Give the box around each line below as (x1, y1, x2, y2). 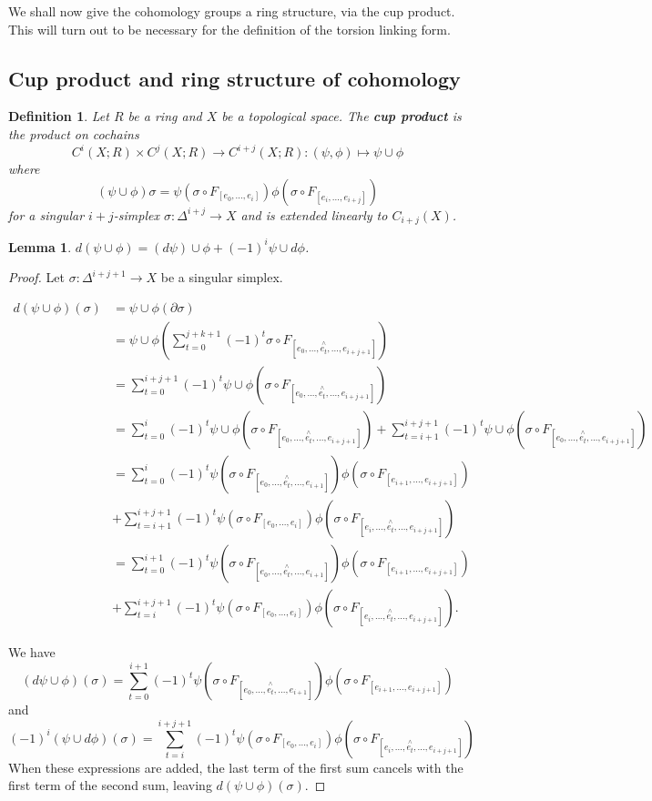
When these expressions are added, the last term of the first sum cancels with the (8, 757, 464, 776)
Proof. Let (8, 268, 65, 287)
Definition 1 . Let (8, 106, 109, 126)
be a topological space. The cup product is (221, 106, 462, 126)
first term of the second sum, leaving (8, 776, 212, 795)
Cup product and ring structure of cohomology (8, 64, 461, 92)
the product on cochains (8, 124, 139, 143)
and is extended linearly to (240, 205, 388, 224)
